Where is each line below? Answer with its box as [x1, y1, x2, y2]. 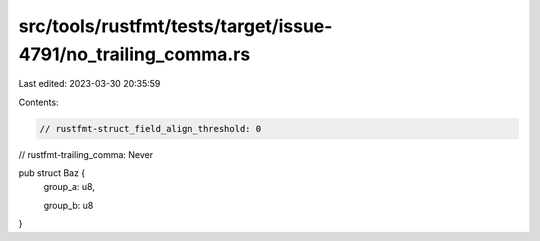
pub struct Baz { [18, 167, 86, 179]
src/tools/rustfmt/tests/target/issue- [18, 15, 333, 37]
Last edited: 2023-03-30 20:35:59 [18, 78, 161, 90]
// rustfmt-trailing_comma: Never [18, 148, 154, 160]
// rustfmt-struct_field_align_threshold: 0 [39, 123, 262, 134]
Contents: [18, 96, 59, 108]
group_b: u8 [43, 199, 94, 211]
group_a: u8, [43, 181, 95, 193]
